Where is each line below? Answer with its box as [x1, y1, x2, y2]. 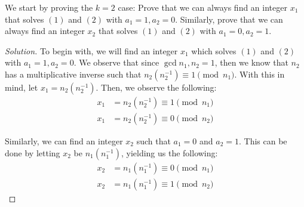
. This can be [239, 135, 287, 147]
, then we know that [214, 56, 288, 69]
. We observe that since [73, 56, 159, 69]
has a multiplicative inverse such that [5, 67, 142, 80]
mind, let [5, 81, 38, 93]
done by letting [5, 146, 60, 159]
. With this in [234, 67, 285, 80]
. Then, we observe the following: [96, 81, 217, 93]
